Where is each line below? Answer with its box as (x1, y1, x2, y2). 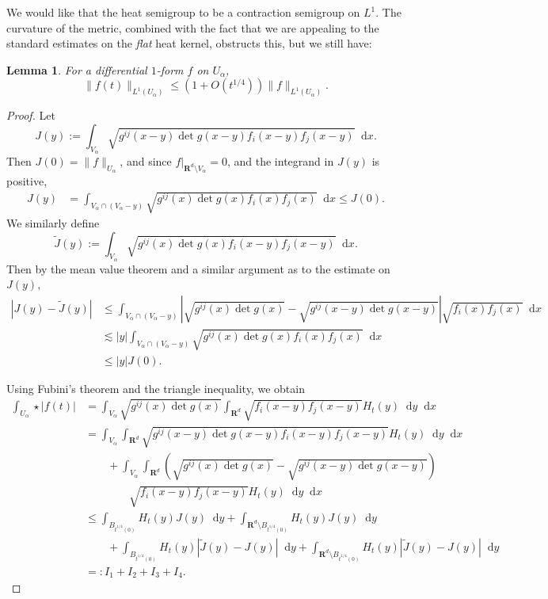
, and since (120, 153, 172, 170)
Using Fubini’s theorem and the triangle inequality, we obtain (6, 380, 305, 396)
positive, (6, 172, 48, 189)
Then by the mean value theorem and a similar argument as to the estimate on (6, 260, 390, 277)
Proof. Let (6, 107, 55, 124)
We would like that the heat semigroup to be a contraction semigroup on (6, 4, 360, 20)
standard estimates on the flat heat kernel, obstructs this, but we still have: (6, 35, 372, 52)
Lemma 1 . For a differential (6, 61, 147, 78)
